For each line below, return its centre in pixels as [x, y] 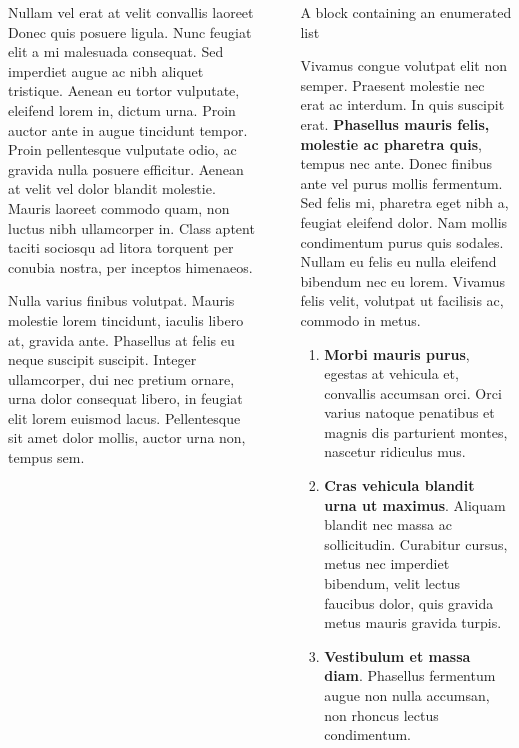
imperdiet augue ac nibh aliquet [106, 70]
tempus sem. [46, 457]
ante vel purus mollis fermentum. [401, 182]
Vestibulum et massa [397, 655]
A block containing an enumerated [406, 12]
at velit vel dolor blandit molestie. [112, 188]
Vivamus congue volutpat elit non [404, 65]
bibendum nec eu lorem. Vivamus [403, 280]
